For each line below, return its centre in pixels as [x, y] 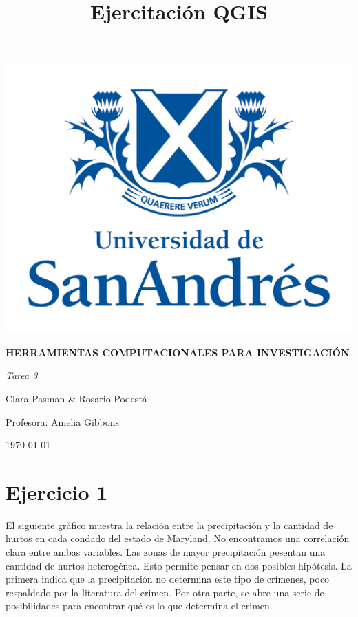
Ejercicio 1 [57, 491]
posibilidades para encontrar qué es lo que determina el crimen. [139, 606]
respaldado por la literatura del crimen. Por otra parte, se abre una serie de [165, 592]
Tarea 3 [22, 375]
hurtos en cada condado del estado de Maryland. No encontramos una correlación [178, 538]
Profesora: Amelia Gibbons [63, 421]
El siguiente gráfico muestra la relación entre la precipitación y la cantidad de [169, 524]
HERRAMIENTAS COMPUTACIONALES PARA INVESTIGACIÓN [178, 352]
